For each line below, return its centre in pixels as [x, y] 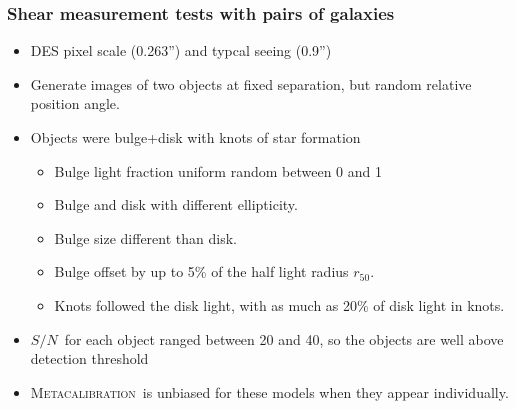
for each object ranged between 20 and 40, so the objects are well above [284, 338]
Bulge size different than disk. [145, 237]
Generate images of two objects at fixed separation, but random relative [251, 83]
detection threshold [89, 358]
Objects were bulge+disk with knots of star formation [195, 137]
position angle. [75, 103]
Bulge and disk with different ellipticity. [176, 204]
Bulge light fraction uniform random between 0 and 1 [218, 170]
